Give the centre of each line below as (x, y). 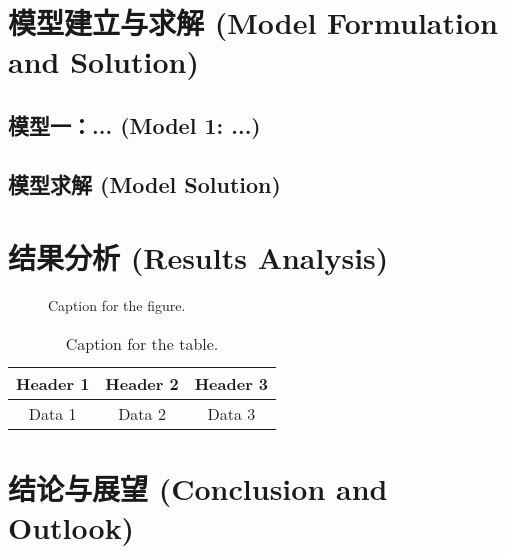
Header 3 (231, 383)
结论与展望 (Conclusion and (198, 488)
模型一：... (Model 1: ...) (134, 124)
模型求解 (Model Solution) (144, 183)
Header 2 (142, 383)
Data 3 (231, 413)
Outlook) (71, 527)
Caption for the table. (142, 343)
